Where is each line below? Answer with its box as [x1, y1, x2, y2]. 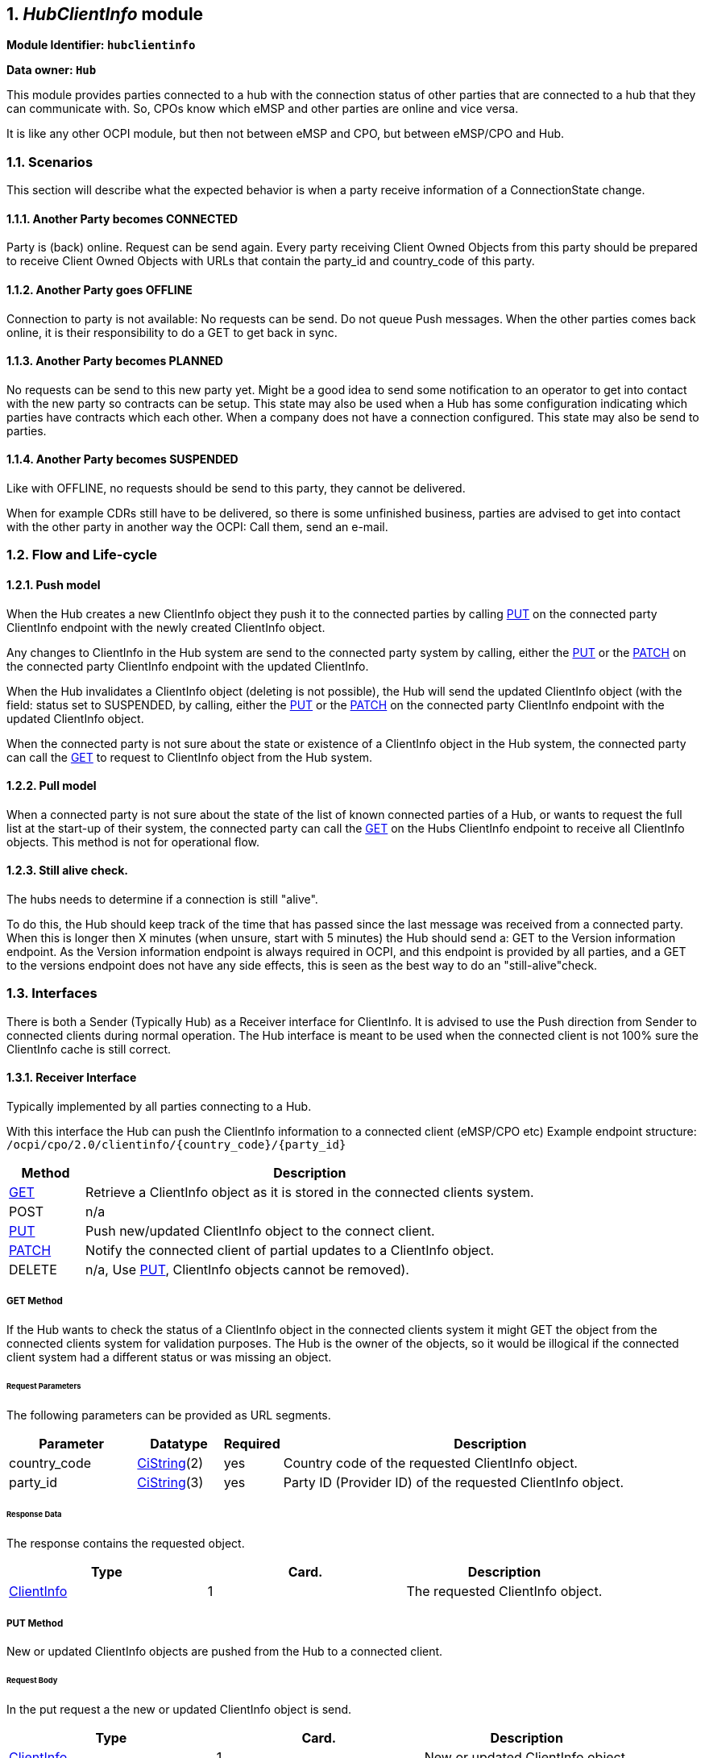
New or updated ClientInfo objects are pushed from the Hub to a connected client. [6, 1644, 443, 1658]
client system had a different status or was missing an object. [6, 1349, 332, 1364]
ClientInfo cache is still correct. [6, 1041, 172, 1056]
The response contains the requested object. [6, 1536, 245, 1551]
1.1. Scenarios [6, 153, 93, 170]
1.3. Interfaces [6, 985, 97, 1002]
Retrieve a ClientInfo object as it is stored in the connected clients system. [85, 1184, 534, 1201]
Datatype [150, 1435, 208, 1452]
